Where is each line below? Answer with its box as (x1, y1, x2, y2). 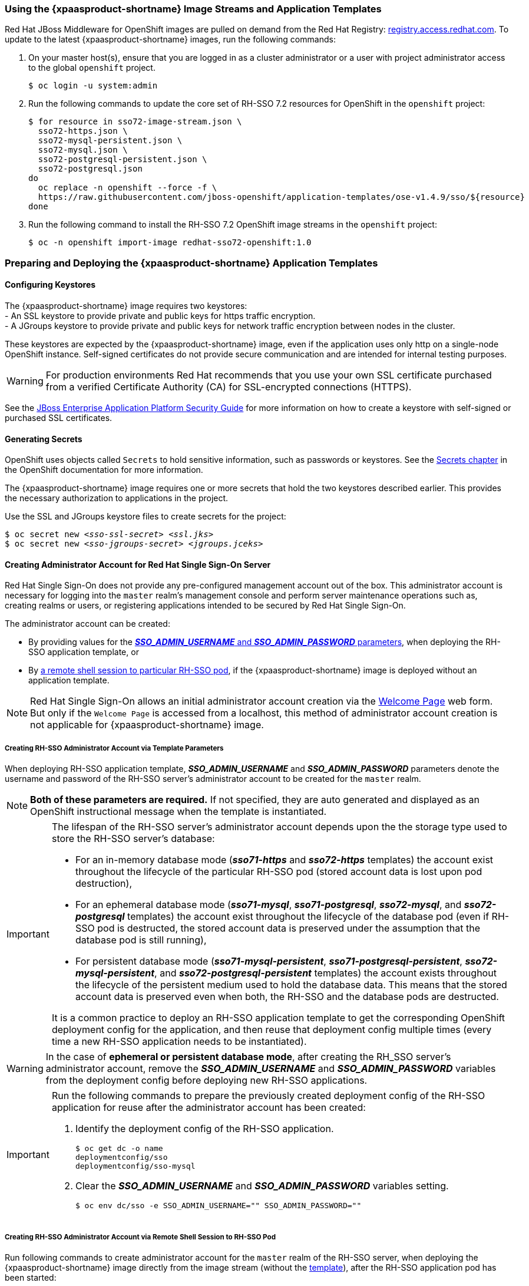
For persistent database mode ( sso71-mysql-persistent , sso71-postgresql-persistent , (75, 955, 462, 968)
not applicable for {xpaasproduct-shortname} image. (30, 719, 264, 731)
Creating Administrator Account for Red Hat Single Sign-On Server (5, 559, 271, 570)
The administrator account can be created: (5, 619, 170, 629)
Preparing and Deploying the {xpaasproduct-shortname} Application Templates (5, 256, 378, 269)
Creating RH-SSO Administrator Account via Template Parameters (5, 744, 224, 752)
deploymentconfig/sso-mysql (75, 1162, 196, 1171)
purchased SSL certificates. (5, 412, 113, 423)
